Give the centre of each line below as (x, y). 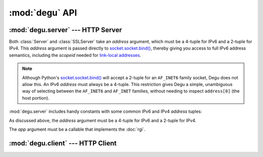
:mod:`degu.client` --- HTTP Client (63, 143)
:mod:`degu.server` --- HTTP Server (66, 30)
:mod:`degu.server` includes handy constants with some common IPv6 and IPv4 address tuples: (105, 111)
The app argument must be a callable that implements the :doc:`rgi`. (77, 129)
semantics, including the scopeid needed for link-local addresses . (75, 55)
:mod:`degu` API (43, 13)
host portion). (36, 98)
